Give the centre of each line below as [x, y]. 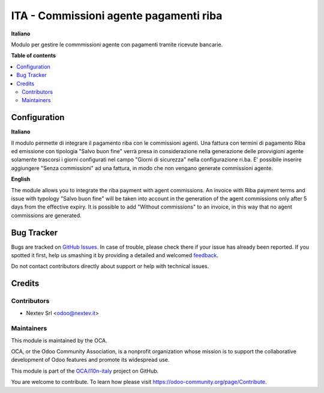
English [21, 179]
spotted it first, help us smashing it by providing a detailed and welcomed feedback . [115, 255]
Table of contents [34, 56]
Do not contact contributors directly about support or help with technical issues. [110, 266]
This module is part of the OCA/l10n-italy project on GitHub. [85, 371]
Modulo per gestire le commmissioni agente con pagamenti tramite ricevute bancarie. [117, 44]
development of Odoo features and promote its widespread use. [90, 360]
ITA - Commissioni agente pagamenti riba [117, 16]
